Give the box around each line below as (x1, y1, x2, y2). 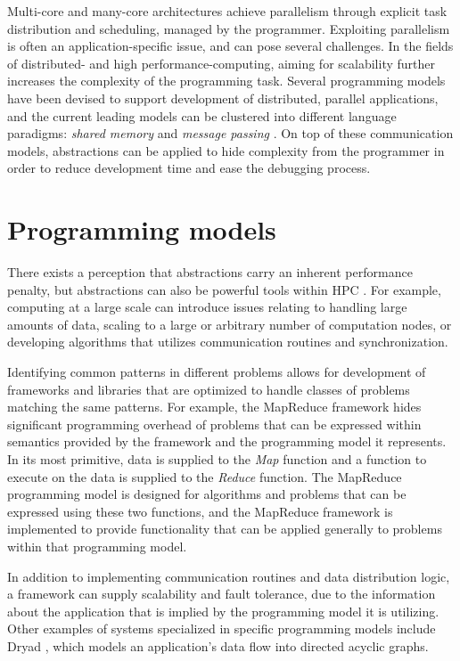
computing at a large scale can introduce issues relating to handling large (7, 298, 407, 316)
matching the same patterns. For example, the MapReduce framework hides (7, 397, 422, 416)
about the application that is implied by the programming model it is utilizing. (7, 601, 439, 620)
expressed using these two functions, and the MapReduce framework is (7, 502, 393, 520)
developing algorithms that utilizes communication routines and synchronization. (7, 332, 448, 351)
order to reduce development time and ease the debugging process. (7, 159, 371, 177)
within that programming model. (7, 536, 187, 555)
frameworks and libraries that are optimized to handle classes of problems (7, 379, 410, 398)
